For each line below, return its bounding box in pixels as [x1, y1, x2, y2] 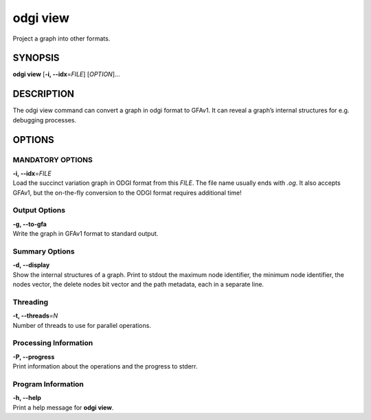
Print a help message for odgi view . [12, 403, 114, 412]
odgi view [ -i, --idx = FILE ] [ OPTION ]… [12, 70, 120, 78]
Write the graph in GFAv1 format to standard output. [12, 230, 159, 238]
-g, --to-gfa [12, 220, 47, 228]
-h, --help [12, 394, 41, 402]
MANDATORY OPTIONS [12, 155, 93, 164]
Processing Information [12, 338, 93, 348]
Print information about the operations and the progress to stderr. [12, 362, 198, 371]
